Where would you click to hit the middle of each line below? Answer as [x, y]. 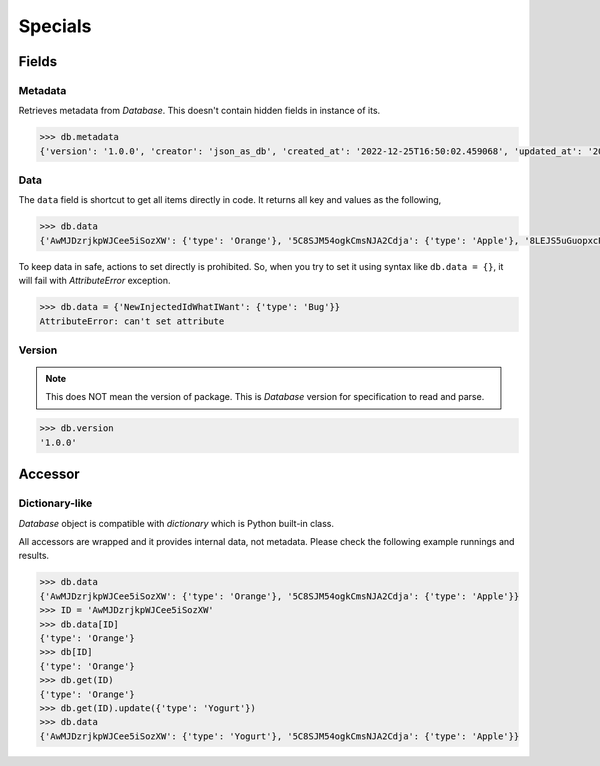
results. [34, 556]
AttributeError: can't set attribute [132, 321]
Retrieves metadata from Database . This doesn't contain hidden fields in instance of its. [199, 111]
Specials [55, 26]
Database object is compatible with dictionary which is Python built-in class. [176, 523]
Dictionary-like [55, 503]
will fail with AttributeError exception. [94, 281]
